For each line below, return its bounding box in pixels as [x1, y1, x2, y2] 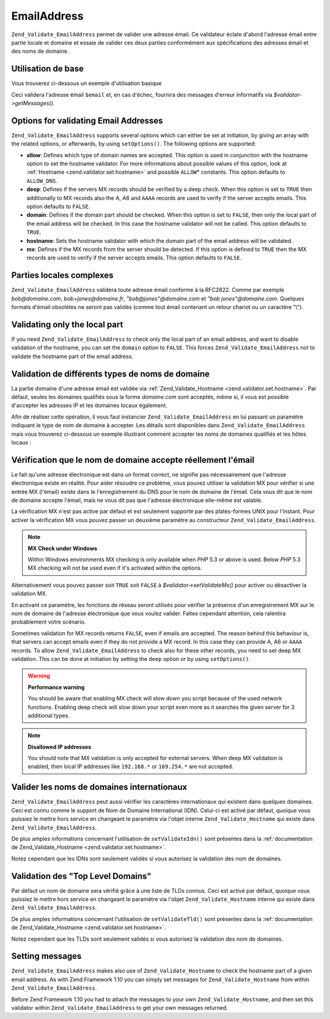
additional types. [28, 712, 70, 719]
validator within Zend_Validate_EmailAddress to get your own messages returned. [11, 1004, 229, 1012]
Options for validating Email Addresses [11, 115, 163, 125]
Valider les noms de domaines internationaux [11, 782, 188, 793]
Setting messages [11, 951, 82, 961]
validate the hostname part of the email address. [11, 353, 134, 360]
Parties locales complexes [11, 270, 114, 281]
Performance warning [28, 683, 85, 691]
